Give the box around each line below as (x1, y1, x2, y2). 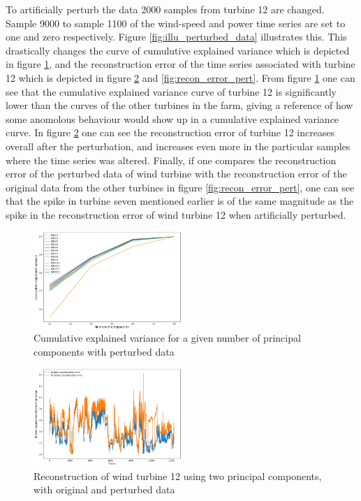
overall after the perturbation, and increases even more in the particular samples (6, 138, 351, 153)
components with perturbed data (34, 344, 175, 359)
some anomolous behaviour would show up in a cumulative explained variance (6, 111, 339, 126)
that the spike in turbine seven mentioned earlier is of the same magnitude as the (6, 194, 354, 208)
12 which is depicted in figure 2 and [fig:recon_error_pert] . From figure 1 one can (6, 70, 355, 85)
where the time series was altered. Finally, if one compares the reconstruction (6, 152, 337, 167)
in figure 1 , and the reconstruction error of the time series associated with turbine (6, 57, 355, 71)
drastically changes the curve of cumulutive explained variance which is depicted (6, 43, 350, 57)
